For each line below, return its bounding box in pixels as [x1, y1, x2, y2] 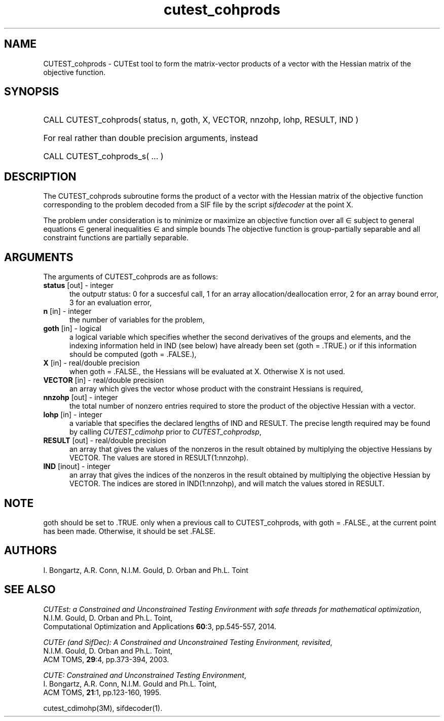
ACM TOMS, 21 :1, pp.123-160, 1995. [43, 688, 162, 697]
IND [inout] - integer [43, 462, 110, 471]
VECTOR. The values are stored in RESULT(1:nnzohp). [69, 453, 248, 462]
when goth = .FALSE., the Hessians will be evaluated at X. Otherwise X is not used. [69, 367, 345, 376]
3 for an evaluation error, [69, 298, 152, 307]
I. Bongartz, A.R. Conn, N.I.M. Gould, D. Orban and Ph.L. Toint [43, 565, 248, 574]
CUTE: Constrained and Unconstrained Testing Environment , [43, 670, 246, 679]
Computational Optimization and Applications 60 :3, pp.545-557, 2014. [43, 622, 277, 631]
